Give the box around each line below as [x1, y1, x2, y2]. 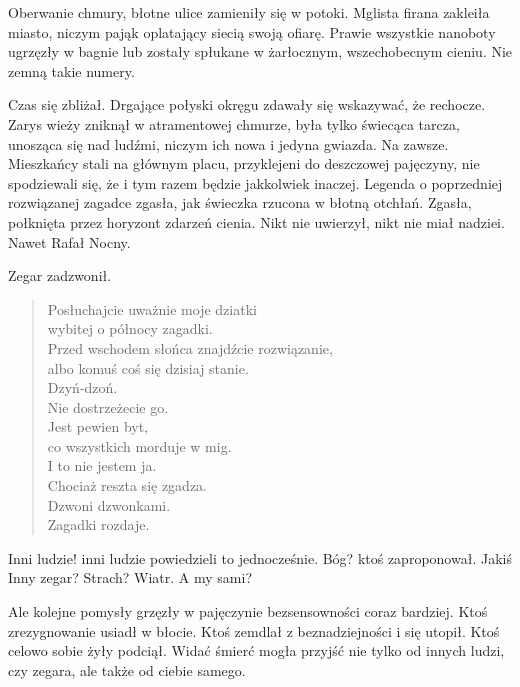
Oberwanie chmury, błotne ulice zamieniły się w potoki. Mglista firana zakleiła [8, 2, 490, 22]
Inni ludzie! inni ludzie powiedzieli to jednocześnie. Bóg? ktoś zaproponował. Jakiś [8, 547, 512, 568]
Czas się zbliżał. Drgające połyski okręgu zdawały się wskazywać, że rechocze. [8, 94, 486, 115]
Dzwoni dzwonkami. [47, 494, 171, 515]
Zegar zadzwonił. [8, 265, 112, 286]
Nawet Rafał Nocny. [8, 231, 131, 252]
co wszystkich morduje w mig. [47, 435, 232, 456]
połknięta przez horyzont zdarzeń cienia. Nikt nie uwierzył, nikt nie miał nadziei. [8, 211, 505, 232]
